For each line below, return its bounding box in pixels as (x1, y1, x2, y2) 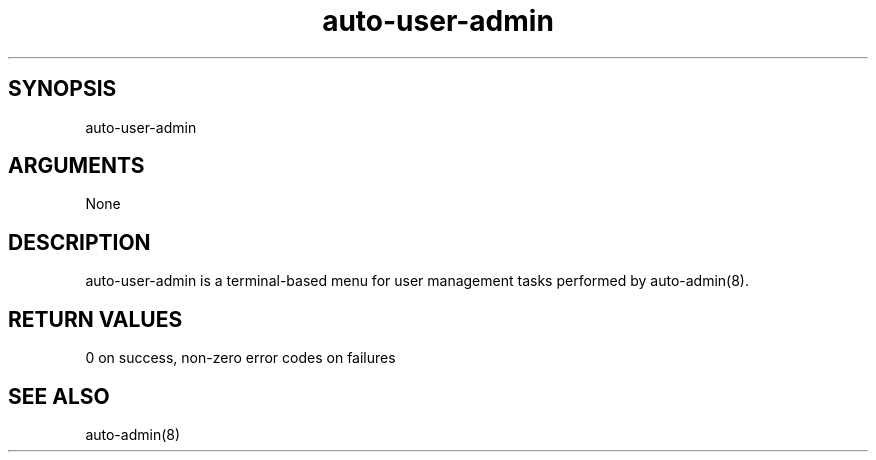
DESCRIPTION (8, 229, 151, 255)
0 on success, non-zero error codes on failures (85, 349, 396, 367)
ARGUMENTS (8, 153, 145, 179)
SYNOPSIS (8, 76, 117, 102)
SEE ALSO (8, 383, 110, 409)
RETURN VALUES (8, 306, 183, 332)
